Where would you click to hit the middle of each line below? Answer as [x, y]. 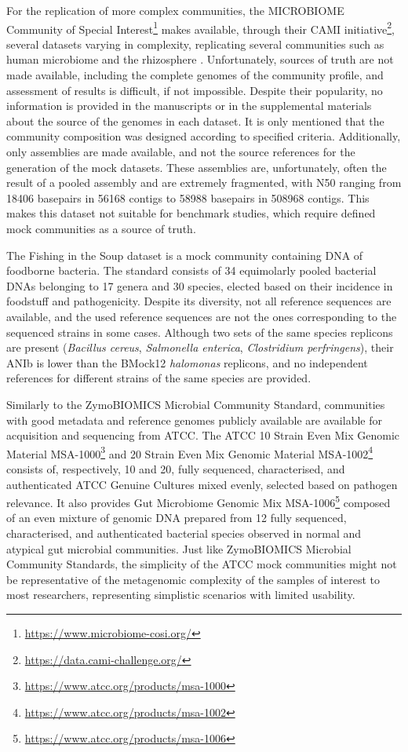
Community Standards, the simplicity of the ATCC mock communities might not [202, 564]
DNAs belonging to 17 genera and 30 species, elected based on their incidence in [200, 285]
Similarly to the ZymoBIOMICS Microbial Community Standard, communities [196, 404]
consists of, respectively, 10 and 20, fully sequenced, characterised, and [176, 468]
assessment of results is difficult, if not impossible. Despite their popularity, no [195, 90]
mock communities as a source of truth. [101, 228]
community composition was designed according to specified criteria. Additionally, [204, 136]
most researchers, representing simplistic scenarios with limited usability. [181, 595]
